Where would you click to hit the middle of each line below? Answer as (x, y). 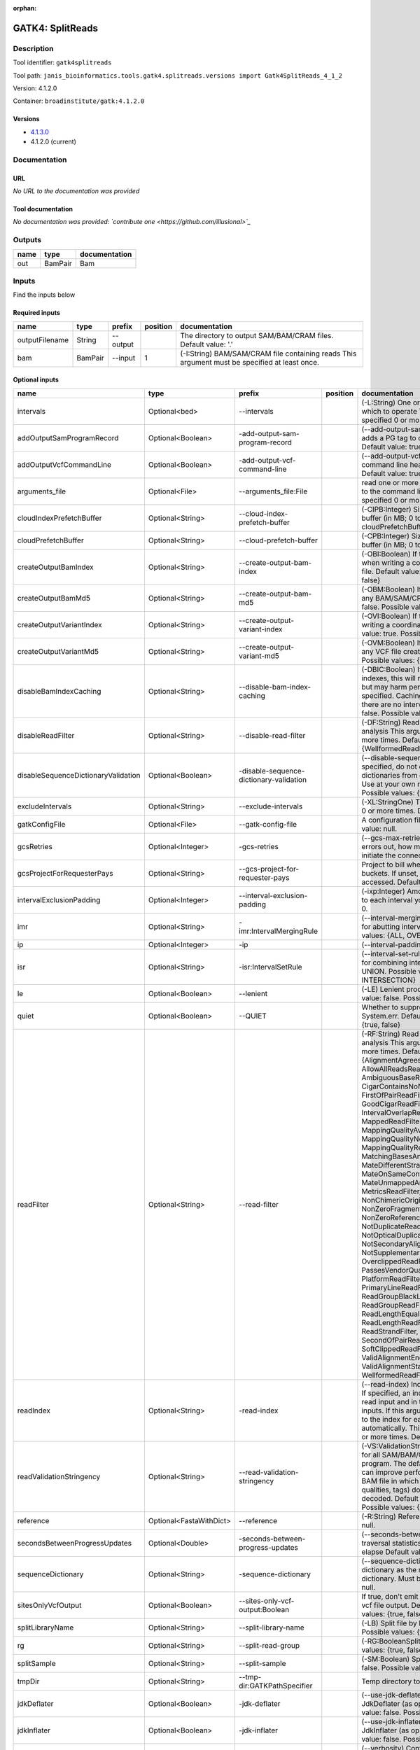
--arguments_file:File (273, 491)
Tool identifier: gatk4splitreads (62, 62)
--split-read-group (269, 1645)
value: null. (379, 828)
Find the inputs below (44, 295)
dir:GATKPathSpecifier (276, 1686)
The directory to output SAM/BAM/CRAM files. (257, 335)
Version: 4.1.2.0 (35, 88)
